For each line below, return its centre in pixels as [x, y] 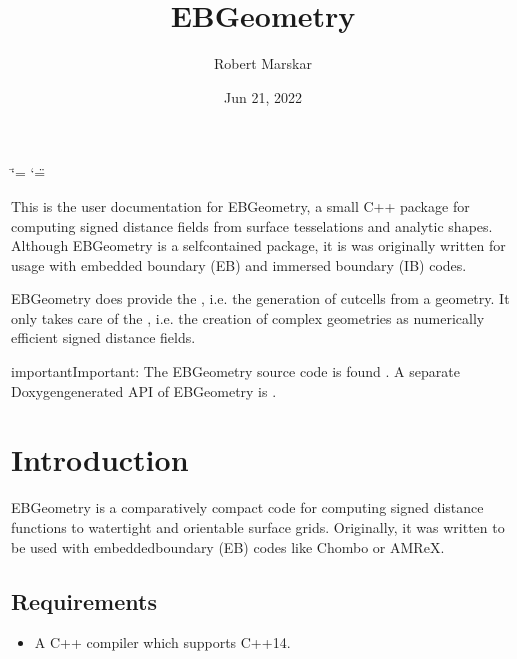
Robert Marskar [262, 63]
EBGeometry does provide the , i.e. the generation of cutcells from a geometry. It [260, 298]
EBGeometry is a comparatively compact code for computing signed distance [247, 507]
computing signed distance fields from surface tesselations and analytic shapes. [252, 225]
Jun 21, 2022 [263, 96]
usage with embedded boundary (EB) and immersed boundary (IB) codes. [239, 264]
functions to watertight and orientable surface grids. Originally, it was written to [258, 526]
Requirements [84, 600]
